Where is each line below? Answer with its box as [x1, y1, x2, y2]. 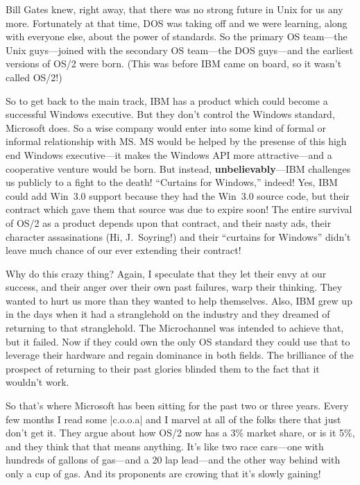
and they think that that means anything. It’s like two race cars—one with [6, 439, 324, 453]
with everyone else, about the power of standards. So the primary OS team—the [6, 29, 348, 44]
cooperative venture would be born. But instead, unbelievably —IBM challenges [6, 161, 351, 176]
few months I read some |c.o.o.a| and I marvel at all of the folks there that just [6, 411, 341, 426]
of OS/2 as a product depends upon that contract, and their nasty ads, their [6, 215, 332, 230]
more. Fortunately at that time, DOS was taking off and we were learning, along [6, 15, 348, 30]
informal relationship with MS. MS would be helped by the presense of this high [6, 134, 347, 148]
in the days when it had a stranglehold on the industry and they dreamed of [6, 307, 330, 321]
